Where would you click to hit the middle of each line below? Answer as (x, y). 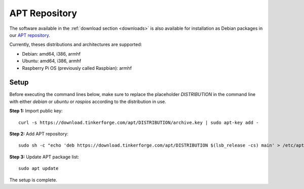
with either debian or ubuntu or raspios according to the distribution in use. (88, 102)
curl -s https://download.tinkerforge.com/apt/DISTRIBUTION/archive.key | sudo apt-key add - (139, 122)
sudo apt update (39, 169)
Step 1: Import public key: (36, 111)
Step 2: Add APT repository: (39, 133)
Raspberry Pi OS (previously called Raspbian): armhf (77, 68)
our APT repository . (30, 35)
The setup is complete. (33, 180)
